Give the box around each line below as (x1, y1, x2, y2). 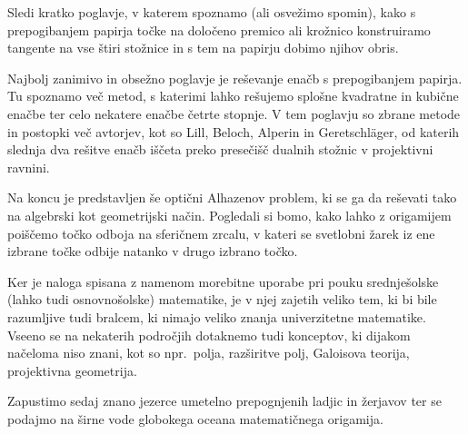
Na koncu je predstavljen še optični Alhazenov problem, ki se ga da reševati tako (7, 188, 457, 207)
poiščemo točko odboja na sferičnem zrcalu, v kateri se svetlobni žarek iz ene (7, 223, 435, 242)
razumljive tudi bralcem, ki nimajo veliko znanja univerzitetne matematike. (7, 307, 426, 326)
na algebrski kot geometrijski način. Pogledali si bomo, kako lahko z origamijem (7, 205, 452, 224)
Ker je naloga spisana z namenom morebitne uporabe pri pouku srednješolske (7, 271, 439, 291)
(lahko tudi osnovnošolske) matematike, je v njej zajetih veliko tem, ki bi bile (7, 290, 437, 309)
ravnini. (7, 157, 50, 176)
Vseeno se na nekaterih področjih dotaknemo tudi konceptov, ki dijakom (7, 325, 411, 344)
